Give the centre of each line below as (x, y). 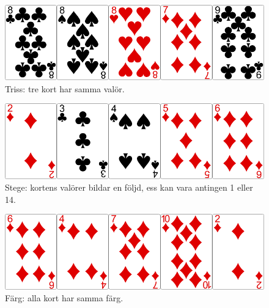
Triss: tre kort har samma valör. (65, 88)
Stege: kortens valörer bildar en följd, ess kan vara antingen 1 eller (129, 187)
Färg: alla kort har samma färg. (64, 298)
